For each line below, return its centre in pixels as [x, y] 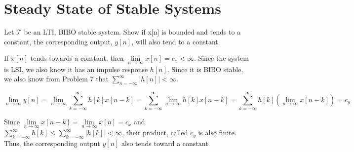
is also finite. [217, 133]
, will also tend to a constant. [176, 41]
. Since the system [221, 58]
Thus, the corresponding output [52, 143]
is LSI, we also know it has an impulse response [76, 69]
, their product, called [155, 133]
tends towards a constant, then [77, 58]
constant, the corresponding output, [58, 41]
